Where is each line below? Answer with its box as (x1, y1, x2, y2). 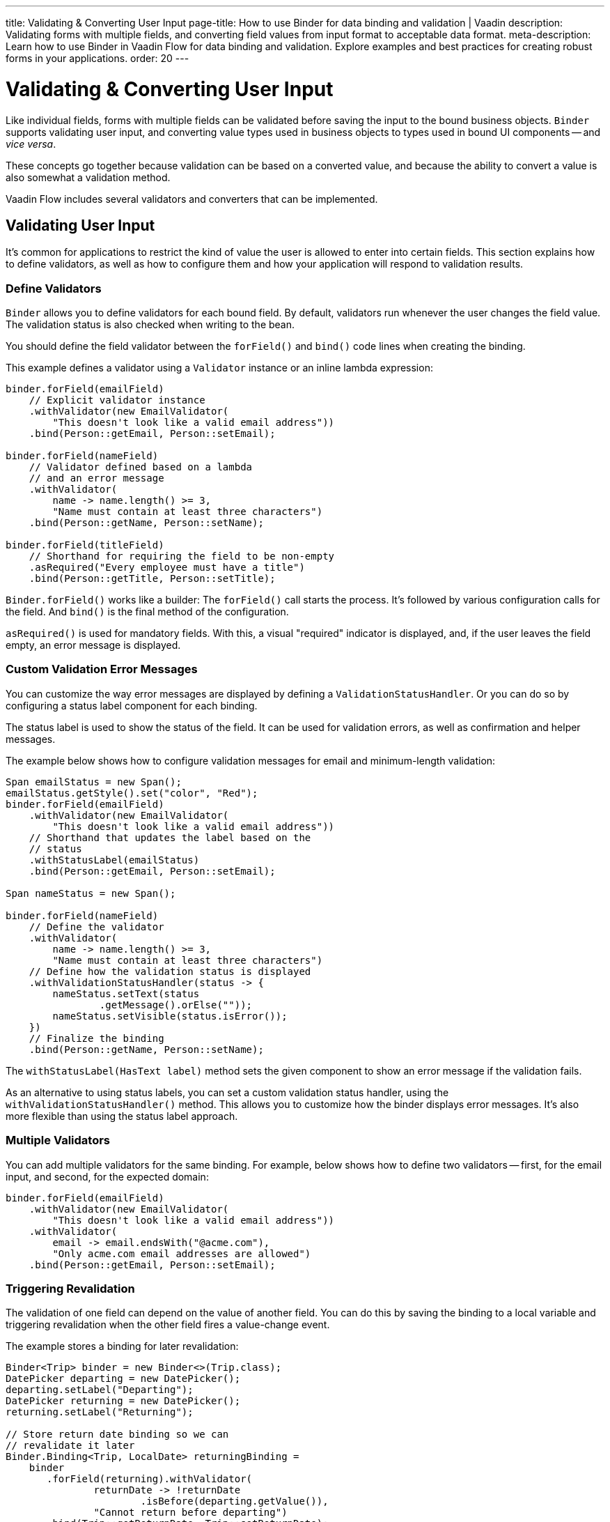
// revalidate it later (6, 1440, 135, 1452)
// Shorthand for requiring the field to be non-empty (29, 551, 335, 562)
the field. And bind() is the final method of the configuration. (6, 606, 289, 618)
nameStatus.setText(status (52, 987, 200, 999)
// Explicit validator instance (29, 394, 205, 406)
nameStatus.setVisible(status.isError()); (52, 1010, 288, 1022)
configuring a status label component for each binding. (6, 699, 258, 712)
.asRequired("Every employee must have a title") (29, 562, 305, 574)
